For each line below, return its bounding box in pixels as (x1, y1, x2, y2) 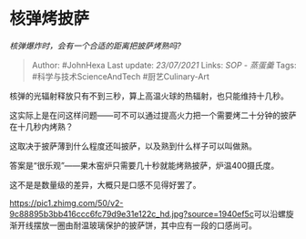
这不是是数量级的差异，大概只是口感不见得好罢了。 (9, 179, 201, 190)
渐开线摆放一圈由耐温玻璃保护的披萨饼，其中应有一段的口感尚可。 (9, 220, 257, 231)
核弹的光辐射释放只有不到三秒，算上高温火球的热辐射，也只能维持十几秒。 (9, 90, 289, 101)
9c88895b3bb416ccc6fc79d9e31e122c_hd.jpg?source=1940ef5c (9, 208, 255, 219)
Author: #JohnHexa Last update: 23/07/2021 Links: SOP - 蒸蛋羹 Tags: (31, 59, 297, 70)
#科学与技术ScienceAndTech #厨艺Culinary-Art (31, 70, 209, 82)
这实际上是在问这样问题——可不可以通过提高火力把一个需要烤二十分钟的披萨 (9, 109, 297, 120)
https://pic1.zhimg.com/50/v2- (9, 197, 124, 208)
